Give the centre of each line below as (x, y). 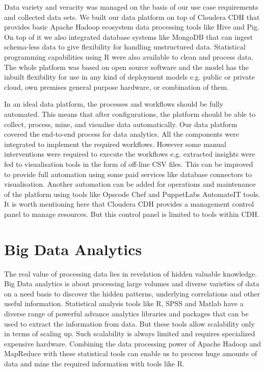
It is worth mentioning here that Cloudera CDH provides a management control (129, 204)
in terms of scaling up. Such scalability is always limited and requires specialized (130, 333)
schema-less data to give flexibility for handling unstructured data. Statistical (125, 47)
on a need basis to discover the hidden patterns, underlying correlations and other (132, 293)
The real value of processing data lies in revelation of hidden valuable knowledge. (131, 273)
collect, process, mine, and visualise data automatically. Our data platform (121, 124)
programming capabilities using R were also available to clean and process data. (129, 56)
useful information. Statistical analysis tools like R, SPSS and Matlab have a (124, 303)
